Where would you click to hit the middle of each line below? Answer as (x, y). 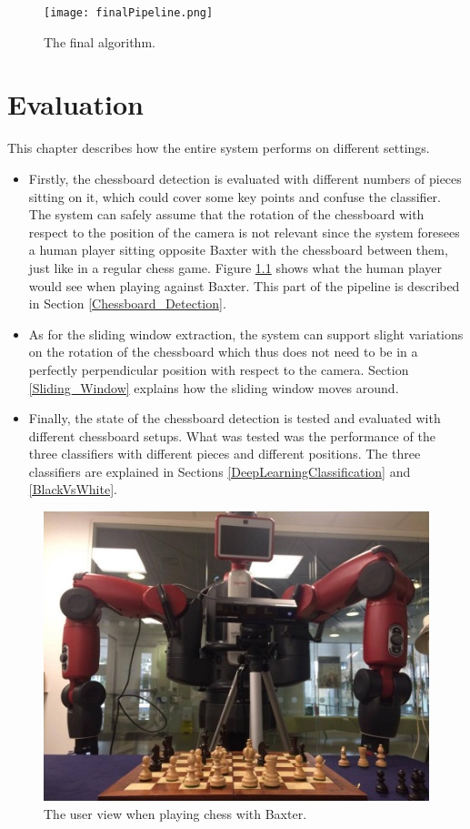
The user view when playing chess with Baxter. (175, 813)
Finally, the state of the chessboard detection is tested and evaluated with (235, 418)
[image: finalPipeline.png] (129, 13)
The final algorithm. (100, 41)
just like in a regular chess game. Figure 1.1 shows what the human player (235, 267)
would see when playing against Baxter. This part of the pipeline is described (244, 285)
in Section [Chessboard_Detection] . (127, 303)
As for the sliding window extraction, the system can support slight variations (246, 334)
